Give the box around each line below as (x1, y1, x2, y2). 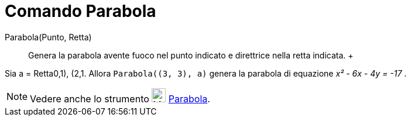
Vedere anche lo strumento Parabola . (30, 92, 210, 105)
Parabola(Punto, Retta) (5, 32, 92, 42)
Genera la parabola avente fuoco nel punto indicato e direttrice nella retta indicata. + (28, 50, 354, 60)
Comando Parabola (5, 1, 156, 21)
